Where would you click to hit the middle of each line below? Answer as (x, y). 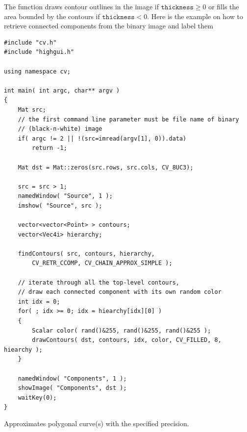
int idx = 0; (39, 301)
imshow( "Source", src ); (60, 205)
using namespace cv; (37, 71)
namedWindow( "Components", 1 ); (72, 378)
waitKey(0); (37, 397)
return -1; (49, 148)
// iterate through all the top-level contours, (99, 282)
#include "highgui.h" (39, 52)
